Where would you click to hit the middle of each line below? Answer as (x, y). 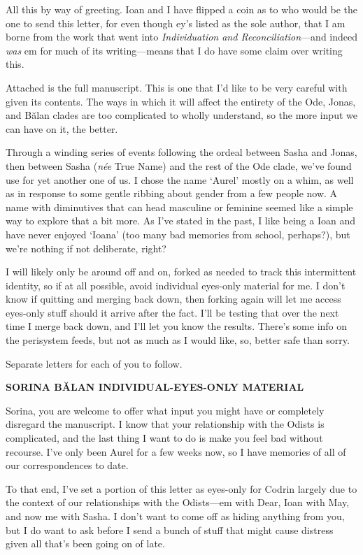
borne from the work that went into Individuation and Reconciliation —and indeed (182, 37)
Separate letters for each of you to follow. (94, 363)
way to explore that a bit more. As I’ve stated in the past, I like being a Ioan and (180, 221)
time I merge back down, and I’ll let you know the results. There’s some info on (177, 326)
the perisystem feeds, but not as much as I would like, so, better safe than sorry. (178, 340)
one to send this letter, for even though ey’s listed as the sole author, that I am (176, 23)
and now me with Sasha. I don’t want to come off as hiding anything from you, (175, 516)
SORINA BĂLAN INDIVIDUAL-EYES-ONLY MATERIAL (155, 387)
